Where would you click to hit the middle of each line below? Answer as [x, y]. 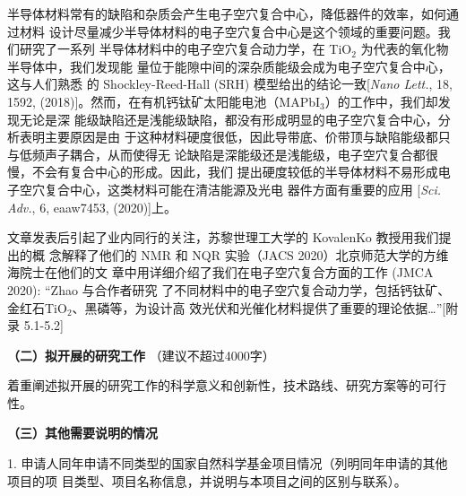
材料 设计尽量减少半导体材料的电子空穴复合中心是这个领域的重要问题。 [229, 31]
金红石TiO [37, 307]
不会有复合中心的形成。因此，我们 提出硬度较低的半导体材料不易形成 [235, 172]
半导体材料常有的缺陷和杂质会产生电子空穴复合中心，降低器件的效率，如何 [227, 13]
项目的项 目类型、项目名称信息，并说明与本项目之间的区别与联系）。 [207, 480]
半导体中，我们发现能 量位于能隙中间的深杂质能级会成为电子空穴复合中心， [229, 66]
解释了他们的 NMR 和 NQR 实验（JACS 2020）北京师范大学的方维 [255, 254]
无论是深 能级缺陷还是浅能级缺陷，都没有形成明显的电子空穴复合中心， [229, 119]
